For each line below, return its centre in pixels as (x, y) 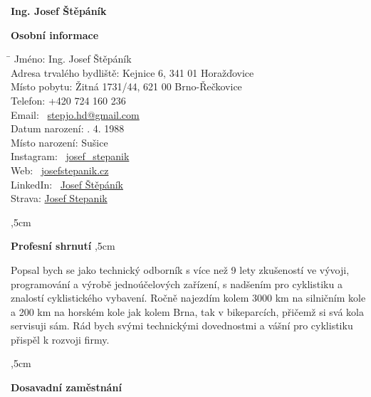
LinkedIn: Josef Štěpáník (67, 184)
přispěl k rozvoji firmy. (60, 339)
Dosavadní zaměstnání (66, 387)
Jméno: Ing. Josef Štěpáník (73, 59)
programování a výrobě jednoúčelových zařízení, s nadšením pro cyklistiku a (177, 284)
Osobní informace (55, 35)
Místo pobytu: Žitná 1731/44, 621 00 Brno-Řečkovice (126, 86)
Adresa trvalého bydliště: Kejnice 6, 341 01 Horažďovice (132, 72)
